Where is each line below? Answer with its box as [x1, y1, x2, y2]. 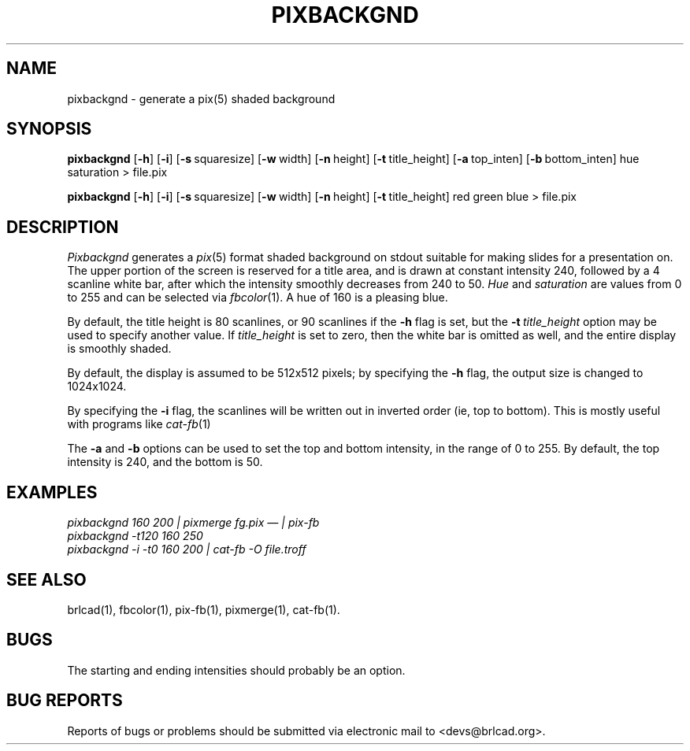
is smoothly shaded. [67, 342, 172, 356]
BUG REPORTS [6, 690, 123, 711]
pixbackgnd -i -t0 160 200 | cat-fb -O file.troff [67, 542, 306, 557]
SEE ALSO [6, 569, 87, 590]
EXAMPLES [6, 482, 98, 502]
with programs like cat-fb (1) [67, 417, 211, 431]
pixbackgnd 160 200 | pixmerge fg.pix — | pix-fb [67, 516, 320, 530]
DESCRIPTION [6, 216, 119, 237]
